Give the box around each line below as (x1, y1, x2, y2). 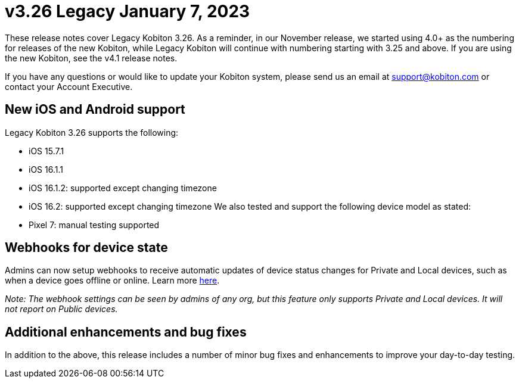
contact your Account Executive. (5, 81, 133, 92)
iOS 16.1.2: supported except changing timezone (29, 182, 217, 193)
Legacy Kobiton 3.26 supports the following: (5, 127, 179, 138)
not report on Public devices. (5, 304, 118, 315)
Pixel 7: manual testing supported (29, 219, 160, 230)
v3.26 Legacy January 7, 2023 (5, 1, 250, 21)
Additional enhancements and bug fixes (5, 324, 247, 340)
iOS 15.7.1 (29, 145, 64, 156)
